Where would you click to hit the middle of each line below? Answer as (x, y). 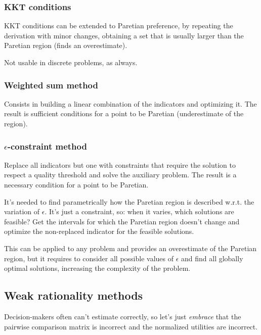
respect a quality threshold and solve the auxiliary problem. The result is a (120, 175)
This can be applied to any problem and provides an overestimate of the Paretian (130, 248)
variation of (22, 211)
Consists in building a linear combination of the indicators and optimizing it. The (130, 103)
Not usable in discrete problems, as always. (71, 62)
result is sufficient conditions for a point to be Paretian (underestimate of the (124, 113)
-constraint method (47, 146)
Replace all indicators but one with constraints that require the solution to (120, 164)
